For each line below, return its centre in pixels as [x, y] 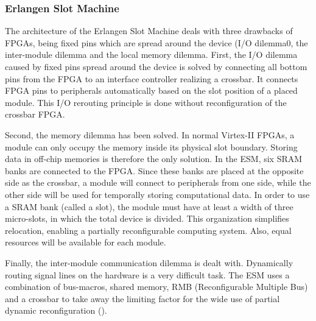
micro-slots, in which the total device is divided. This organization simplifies [147, 218]
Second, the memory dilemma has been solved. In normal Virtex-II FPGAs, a [150, 134]
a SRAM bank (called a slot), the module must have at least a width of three [149, 206]
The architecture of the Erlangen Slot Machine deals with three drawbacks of [149, 31]
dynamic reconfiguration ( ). [56, 310]
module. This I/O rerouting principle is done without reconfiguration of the [146, 102]
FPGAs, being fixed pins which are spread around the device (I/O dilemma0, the [156, 42]
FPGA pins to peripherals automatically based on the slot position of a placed [151, 90]
